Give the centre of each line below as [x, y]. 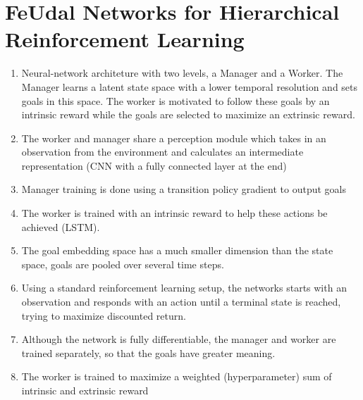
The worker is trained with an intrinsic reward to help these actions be [174, 213]
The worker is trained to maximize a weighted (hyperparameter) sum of [177, 376]
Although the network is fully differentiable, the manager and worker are [179, 339]
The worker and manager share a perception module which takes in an [174, 138]
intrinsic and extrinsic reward [85, 390]
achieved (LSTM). [61, 226]
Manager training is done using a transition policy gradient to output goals [184, 189]
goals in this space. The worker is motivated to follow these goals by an [176, 100]
